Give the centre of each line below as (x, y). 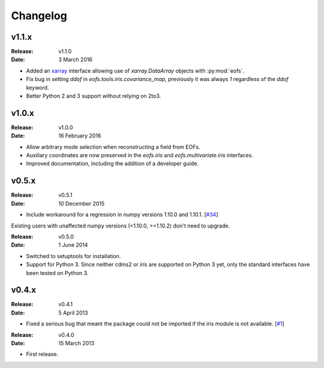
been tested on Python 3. (57, 273)
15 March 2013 (76, 343)
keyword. (37, 88)
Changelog (39, 16)
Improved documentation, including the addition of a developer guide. (112, 164)
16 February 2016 (80, 136)
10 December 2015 (82, 204)
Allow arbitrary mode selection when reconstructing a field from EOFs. (113, 146)
